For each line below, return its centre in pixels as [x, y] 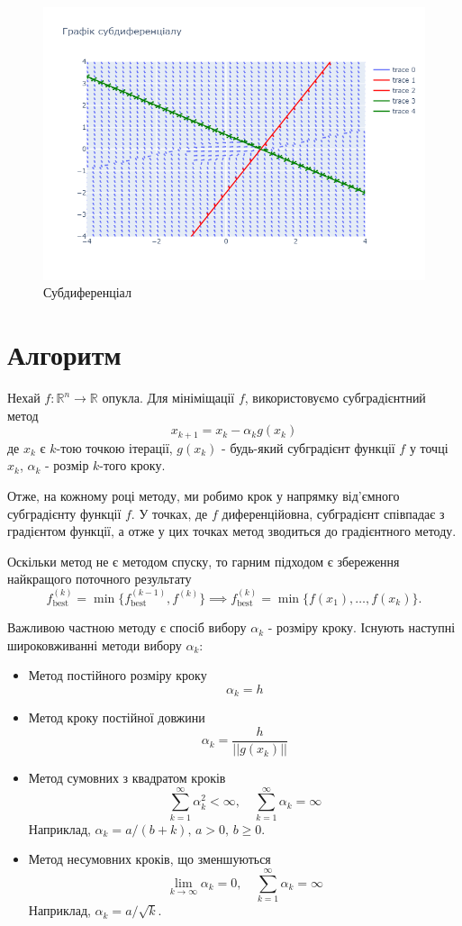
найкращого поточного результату [100, 579]
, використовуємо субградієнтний [335, 398]
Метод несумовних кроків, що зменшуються [149, 859]
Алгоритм [64, 354]
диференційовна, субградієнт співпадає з [333, 513]
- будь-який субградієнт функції [308, 447]
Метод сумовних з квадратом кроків [127, 778]
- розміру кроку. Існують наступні [362, 627]
